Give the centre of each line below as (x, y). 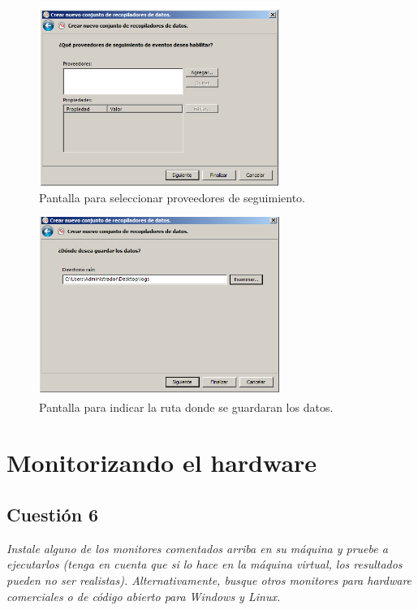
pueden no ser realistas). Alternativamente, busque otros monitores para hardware (209, 580)
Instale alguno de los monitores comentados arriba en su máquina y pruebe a (197, 548)
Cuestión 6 (53, 514)
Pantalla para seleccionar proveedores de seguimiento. (172, 197)
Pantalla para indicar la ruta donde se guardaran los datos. (186, 407)
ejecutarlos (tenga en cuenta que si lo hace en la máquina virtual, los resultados (205, 564)
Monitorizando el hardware (162, 463)
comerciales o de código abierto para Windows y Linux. (144, 596)
